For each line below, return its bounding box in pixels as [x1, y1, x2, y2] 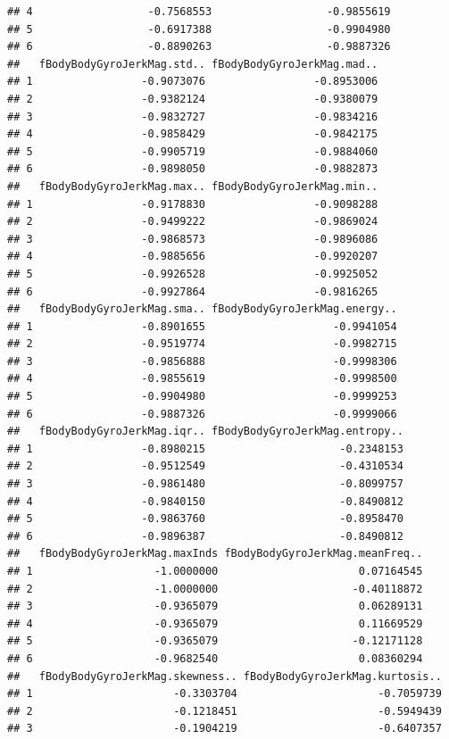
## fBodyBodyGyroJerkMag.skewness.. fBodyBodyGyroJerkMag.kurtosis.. [7, 669, 442, 683]
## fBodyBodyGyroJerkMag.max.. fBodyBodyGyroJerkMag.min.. [7, 179, 378, 193]
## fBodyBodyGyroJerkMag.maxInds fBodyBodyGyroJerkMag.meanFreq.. [7, 547, 423, 560]
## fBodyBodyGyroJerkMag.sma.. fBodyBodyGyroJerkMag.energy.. [7, 303, 397, 316]
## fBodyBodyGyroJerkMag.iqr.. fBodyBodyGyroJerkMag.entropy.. [7, 425, 403, 438]
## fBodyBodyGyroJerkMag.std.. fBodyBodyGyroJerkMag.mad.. [7, 57, 378, 71]
